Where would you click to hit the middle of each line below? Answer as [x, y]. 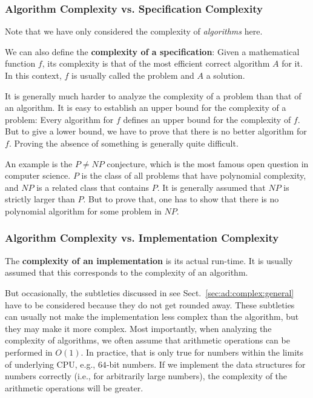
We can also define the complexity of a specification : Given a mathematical [152, 51]
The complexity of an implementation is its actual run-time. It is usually [149, 260]
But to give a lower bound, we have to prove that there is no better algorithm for [156, 131]
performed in [29, 352]
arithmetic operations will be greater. [74, 387]
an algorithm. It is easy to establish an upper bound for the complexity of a [146, 108]
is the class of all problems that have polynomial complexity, [194, 175]
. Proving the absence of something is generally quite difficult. [124, 143]
